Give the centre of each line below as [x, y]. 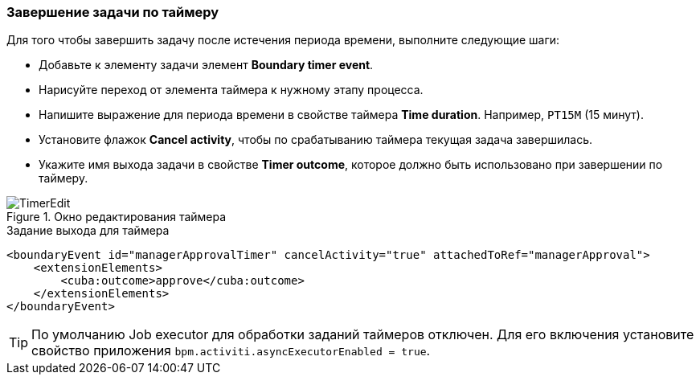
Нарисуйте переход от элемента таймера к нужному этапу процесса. [231, 90]
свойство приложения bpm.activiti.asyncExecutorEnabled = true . [231, 351]
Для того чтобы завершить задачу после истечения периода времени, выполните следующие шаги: [283, 40]
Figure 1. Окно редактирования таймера [117, 217]
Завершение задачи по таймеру [113, 12]
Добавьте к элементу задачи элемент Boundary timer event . [206, 65]
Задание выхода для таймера [88, 231]
